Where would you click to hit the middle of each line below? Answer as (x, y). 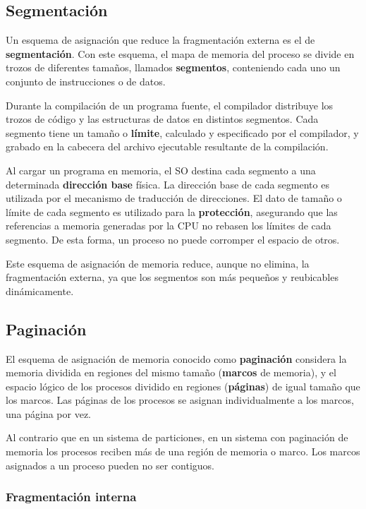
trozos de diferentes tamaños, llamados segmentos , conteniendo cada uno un (173, 67)
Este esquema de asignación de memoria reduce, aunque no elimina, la (158, 263)
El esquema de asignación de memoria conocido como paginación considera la (176, 358)
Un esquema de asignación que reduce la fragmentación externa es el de (160, 40)
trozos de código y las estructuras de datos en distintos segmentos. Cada (162, 119)
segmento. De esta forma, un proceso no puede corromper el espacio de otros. (173, 239)
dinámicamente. (40, 291)
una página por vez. (49, 413)
